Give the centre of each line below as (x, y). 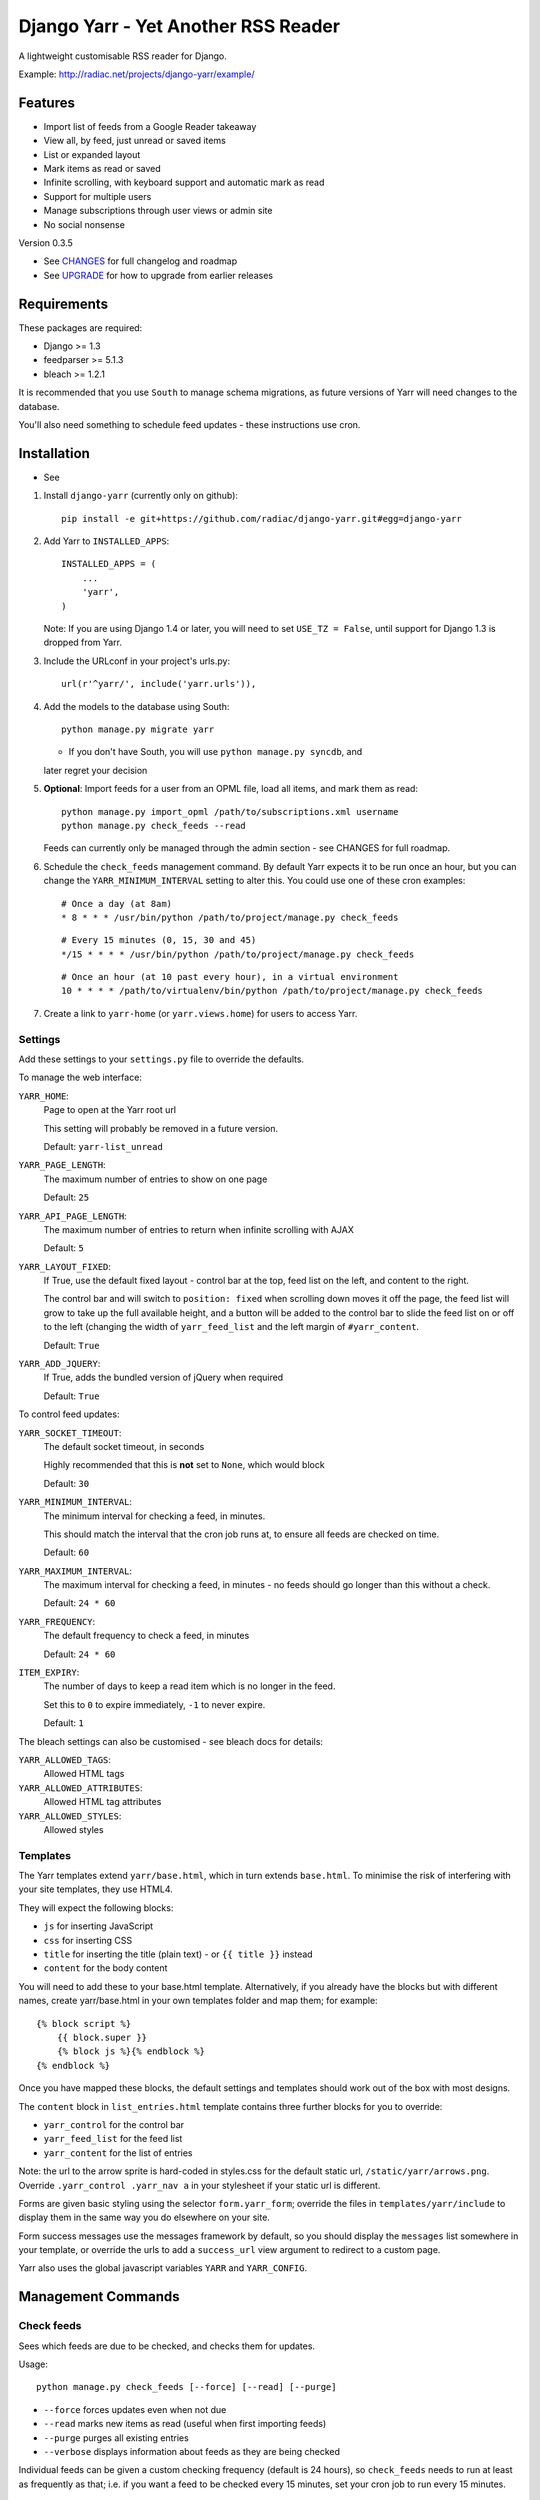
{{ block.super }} (102, 2037)
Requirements (63, 303)
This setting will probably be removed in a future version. (161, 1128)
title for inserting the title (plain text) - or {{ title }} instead (178, 1954)
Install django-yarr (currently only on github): (141, 496)
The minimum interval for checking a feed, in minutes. (154, 1516)
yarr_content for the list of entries (118, 2152)
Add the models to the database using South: (136, 706)
